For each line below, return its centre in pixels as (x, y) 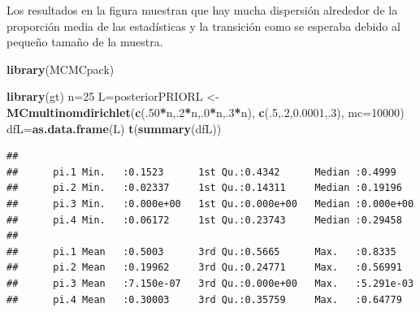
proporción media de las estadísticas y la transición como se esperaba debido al (204, 26)
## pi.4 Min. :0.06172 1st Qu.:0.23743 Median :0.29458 (204, 220)
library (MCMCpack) (61, 69)
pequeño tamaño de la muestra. (85, 42)
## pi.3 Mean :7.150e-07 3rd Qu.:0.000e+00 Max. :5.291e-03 (210, 283)
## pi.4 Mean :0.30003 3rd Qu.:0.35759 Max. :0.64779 (204, 299)
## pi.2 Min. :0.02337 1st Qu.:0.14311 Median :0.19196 (204, 188)
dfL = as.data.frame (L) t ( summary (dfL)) (114, 128)
